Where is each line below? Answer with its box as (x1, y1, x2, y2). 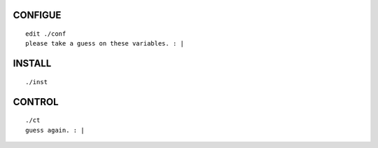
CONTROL (13, 95, 59, 108)
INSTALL (13, 58, 52, 69)
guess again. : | (25, 126, 85, 134)
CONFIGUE (13, 9, 62, 21)
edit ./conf (25, 30, 66, 38)
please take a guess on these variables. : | (25, 39, 185, 48)
